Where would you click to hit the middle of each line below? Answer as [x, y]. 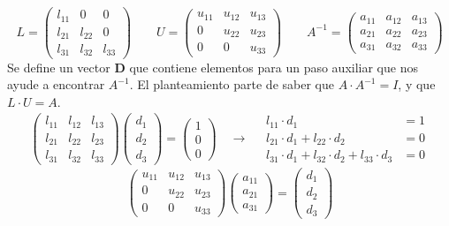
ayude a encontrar [56, 84]
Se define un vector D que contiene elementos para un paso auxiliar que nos [213, 67]
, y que [417, 84]
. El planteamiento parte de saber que [232, 84]
